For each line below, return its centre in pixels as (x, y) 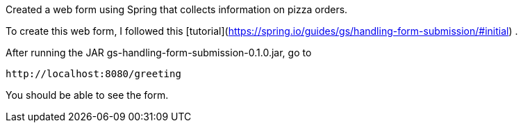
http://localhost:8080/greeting (93, 74)
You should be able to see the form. (87, 95)
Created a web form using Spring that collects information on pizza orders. (177, 9)
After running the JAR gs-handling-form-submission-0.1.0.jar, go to (159, 53)
